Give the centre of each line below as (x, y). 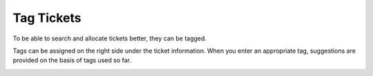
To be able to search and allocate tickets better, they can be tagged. (110, 38)
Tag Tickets (47, 18)
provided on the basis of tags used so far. (72, 60)
